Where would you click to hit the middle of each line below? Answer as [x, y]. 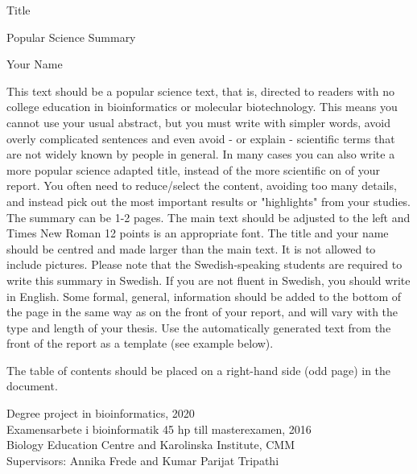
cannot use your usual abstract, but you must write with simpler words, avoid [199, 122]
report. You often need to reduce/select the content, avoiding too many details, [202, 185]
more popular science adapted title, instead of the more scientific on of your [193, 169]
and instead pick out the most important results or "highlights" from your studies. [209, 201]
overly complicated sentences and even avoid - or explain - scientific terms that [201, 138]
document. [32, 386]
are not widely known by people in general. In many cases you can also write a [201, 154]
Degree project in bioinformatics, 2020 [101, 413]
